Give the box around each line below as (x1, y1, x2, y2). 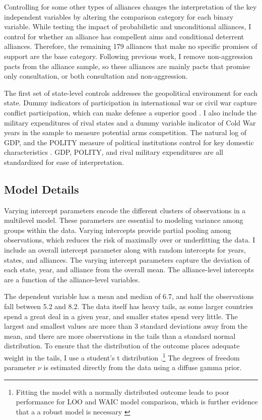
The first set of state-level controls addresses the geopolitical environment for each (4, 87, 258, 98)
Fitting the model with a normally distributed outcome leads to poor (16, 386, 230, 397)
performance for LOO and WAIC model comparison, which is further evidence (16, 396, 258, 407)
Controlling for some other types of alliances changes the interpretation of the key (4, 2, 257, 12)
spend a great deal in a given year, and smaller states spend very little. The (4, 311, 238, 321)
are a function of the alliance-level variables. (4, 274, 140, 284)
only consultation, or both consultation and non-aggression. (4, 71, 188, 81)
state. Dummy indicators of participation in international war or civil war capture (4, 97, 257, 108)
